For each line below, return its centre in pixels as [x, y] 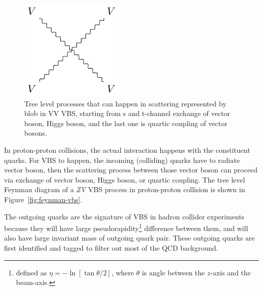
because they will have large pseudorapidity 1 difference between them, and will [126, 227]
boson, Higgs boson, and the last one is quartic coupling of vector [126, 123]
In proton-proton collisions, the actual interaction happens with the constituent [127, 150]
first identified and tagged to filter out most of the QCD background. [111, 247]
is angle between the [173, 272]
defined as [31, 272]
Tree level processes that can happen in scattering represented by [125, 103]
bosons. [36, 133]
